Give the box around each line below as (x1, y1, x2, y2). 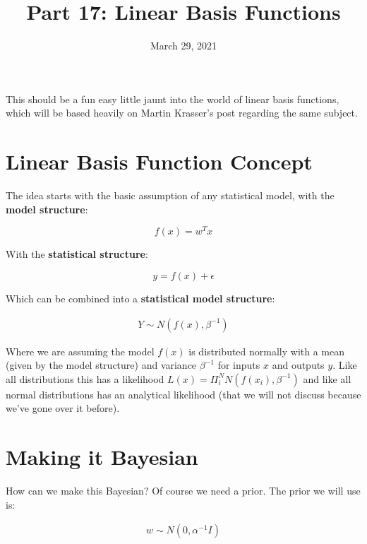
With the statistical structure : (6, 247, 148, 261)
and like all (303, 371, 351, 386)
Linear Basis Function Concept (6, 147, 313, 176)
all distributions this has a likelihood (6, 371, 164, 386)
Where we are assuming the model (6, 343, 155, 358)
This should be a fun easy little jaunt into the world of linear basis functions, (6, 91, 339, 106)
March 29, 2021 (150, 38, 217, 53)
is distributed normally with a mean (188, 343, 345, 358)
